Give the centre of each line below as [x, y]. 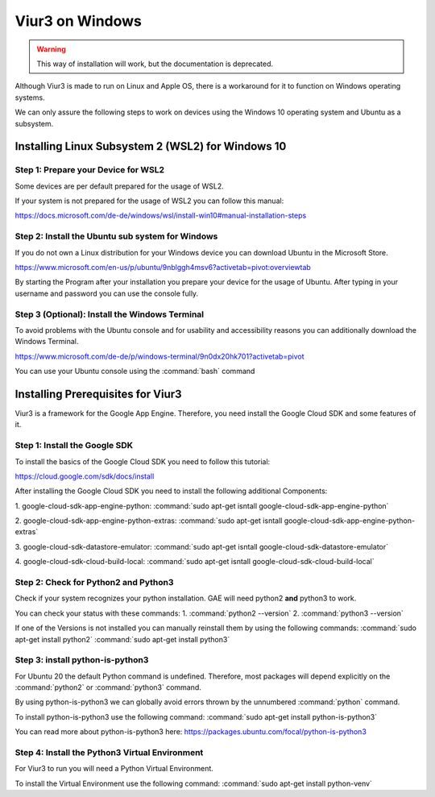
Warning [51, 49]
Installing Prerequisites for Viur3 [98, 394]
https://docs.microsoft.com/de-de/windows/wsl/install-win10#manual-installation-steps [161, 216]
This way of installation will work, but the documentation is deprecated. [155, 64]
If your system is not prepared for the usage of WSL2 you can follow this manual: [149, 201]
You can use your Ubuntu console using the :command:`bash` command [135, 372]
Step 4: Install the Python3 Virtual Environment [109, 753]
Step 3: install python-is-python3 [82, 660]
